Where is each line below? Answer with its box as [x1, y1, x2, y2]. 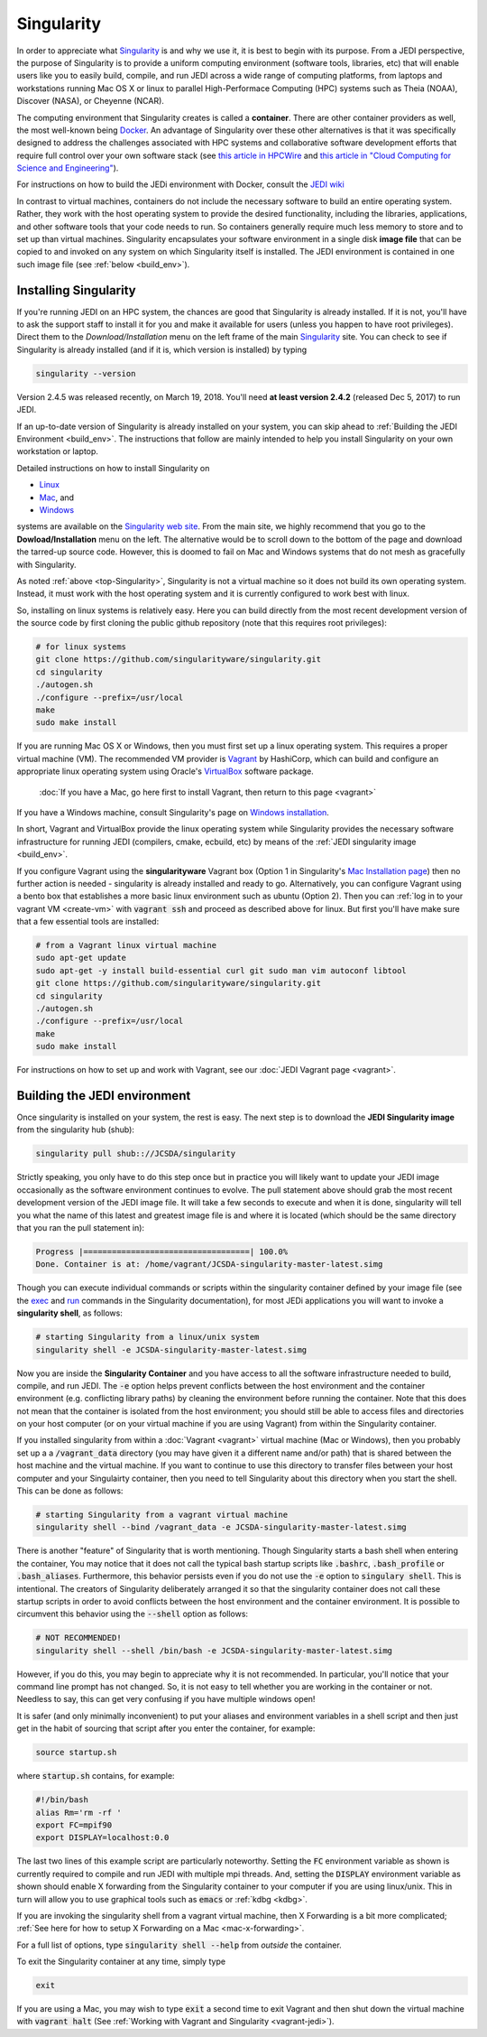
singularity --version [35, 368, 136, 378]
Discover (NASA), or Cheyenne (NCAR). [16, 96, 164, 107]
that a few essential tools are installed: [16, 916, 160, 927]
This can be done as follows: [16, 1485, 124, 1496]
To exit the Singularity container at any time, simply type [16, 1956, 225, 1967]
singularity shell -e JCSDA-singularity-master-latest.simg [35, 1344, 308, 1354]
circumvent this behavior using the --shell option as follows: [16, 1608, 248, 1620]
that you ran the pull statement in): [16, 1223, 144, 1233]
